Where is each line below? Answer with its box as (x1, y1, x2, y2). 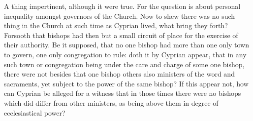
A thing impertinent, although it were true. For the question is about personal (4, 1, 241, 11)
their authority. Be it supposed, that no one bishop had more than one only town (4, 40, 249, 50)
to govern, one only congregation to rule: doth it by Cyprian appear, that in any (4, 49, 247, 59)
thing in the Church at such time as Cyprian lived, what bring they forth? (4, 20, 228, 31)
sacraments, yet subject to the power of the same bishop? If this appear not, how (4, 78, 249, 88)
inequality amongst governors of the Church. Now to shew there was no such (4, 10, 235, 21)
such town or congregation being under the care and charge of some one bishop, (4, 59, 245, 69)
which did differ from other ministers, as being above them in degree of (4, 97, 219, 108)
